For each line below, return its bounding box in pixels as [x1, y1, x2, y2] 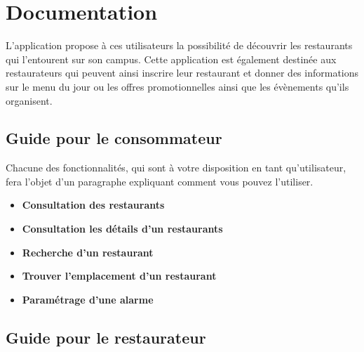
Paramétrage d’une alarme [22, 292, 154, 306]
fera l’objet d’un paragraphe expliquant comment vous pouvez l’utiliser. [6, 174, 314, 188]
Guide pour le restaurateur [6, 326, 206, 348]
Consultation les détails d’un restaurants [22, 221, 223, 236]
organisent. [6, 93, 53, 107]
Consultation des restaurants [22, 197, 165, 212]
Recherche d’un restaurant [22, 245, 154, 259]
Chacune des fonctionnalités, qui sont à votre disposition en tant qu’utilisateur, [6, 160, 346, 175]
